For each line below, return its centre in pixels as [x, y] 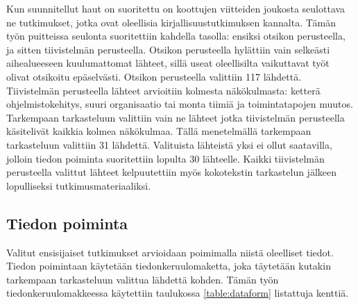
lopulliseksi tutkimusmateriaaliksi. [79, 185]
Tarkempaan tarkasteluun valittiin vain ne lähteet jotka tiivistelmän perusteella [176, 117]
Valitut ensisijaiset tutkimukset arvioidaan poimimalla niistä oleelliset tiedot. [170, 252]
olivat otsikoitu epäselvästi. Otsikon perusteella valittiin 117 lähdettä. [154, 76]
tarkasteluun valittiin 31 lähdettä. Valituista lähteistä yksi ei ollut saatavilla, [169, 144]
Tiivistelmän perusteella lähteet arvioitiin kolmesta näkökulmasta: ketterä [163, 90]
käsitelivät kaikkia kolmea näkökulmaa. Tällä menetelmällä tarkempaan [159, 131]
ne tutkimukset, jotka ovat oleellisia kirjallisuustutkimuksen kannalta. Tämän [171, 22]
